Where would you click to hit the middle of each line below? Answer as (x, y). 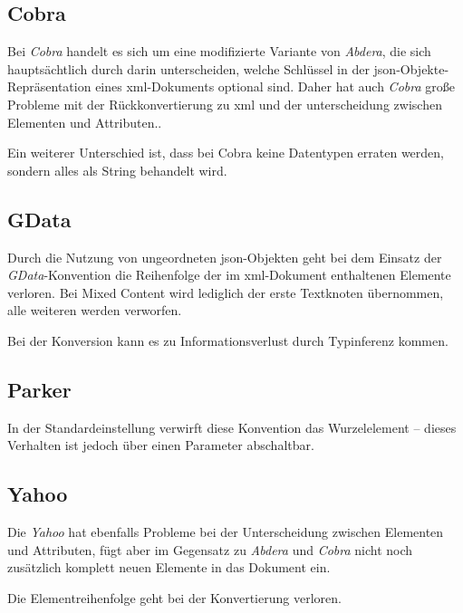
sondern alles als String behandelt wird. (117, 170)
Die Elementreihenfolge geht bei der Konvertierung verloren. (174, 597)
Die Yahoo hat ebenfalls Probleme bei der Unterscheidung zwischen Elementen (226, 532)
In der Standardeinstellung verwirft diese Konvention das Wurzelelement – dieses (232, 427)
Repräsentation (49, 86)
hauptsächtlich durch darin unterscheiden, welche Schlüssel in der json (202, 68)
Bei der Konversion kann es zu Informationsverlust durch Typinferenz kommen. (228, 340)
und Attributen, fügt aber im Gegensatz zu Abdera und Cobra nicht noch (210, 549)
